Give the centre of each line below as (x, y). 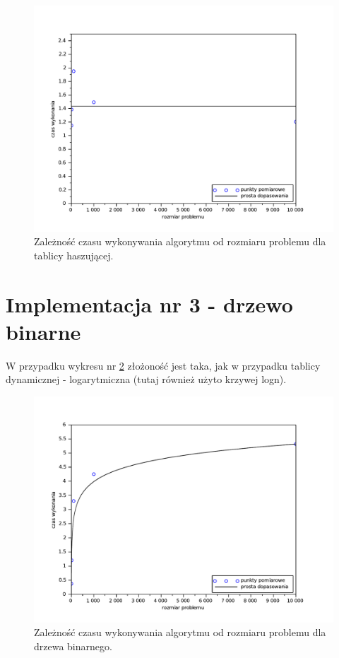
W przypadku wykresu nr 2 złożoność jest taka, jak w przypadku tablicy (163, 365)
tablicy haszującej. (74, 255)
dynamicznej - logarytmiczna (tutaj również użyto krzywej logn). (146, 379)
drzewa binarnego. (73, 646)
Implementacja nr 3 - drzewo (149, 304)
